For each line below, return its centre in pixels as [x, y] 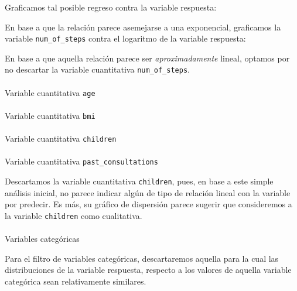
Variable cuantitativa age [50, 92]
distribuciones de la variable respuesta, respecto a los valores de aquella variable [148, 270]
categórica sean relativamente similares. [76, 281]
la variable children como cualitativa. [74, 215]
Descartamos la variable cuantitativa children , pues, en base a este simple [139, 181]
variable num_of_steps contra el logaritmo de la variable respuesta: [125, 38]
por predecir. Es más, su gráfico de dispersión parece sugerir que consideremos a [148, 204]
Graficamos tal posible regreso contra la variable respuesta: [111, 7]
